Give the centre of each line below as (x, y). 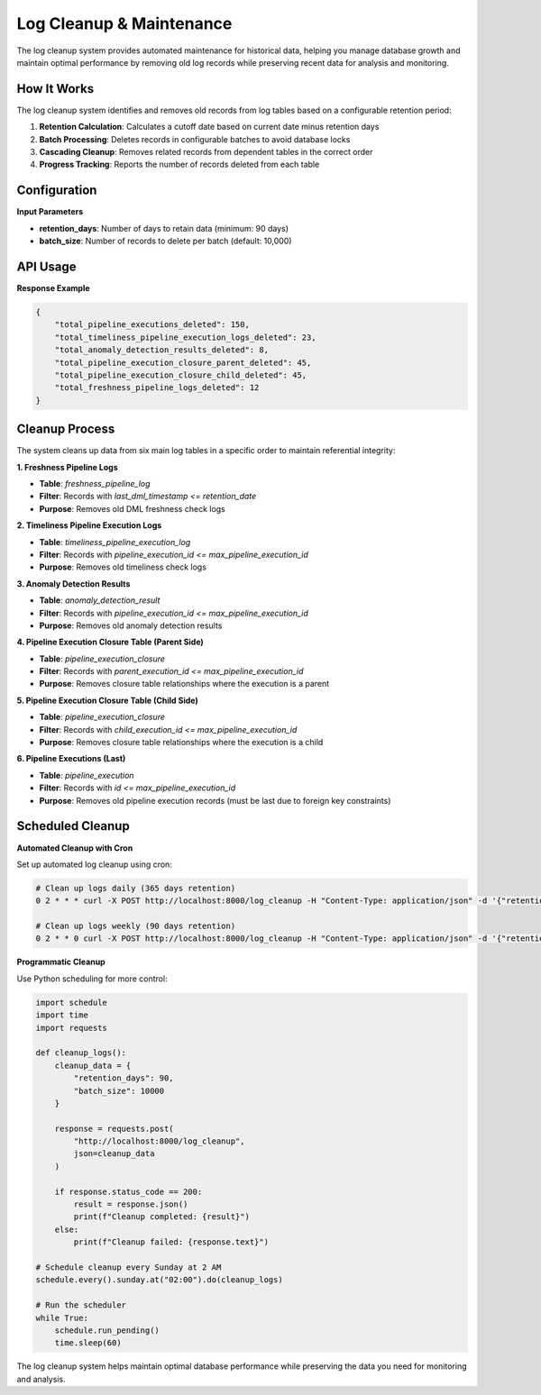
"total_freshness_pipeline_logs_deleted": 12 (157, 388)
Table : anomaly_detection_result (100, 600)
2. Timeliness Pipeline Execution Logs (89, 525)
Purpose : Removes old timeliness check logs (123, 567)
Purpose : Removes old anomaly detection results (131, 625)
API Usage (46, 266)
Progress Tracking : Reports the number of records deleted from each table (179, 164)
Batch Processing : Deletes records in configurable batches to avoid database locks (195, 139)
